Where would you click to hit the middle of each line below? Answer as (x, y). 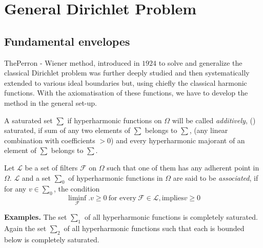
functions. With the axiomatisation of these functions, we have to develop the (126, 93)
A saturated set (28, 120)
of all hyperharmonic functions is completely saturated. (171, 217)
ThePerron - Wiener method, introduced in (72, 62)
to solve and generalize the (200, 62)
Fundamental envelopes (67, 41)
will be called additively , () (214, 120)
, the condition (77, 189)
